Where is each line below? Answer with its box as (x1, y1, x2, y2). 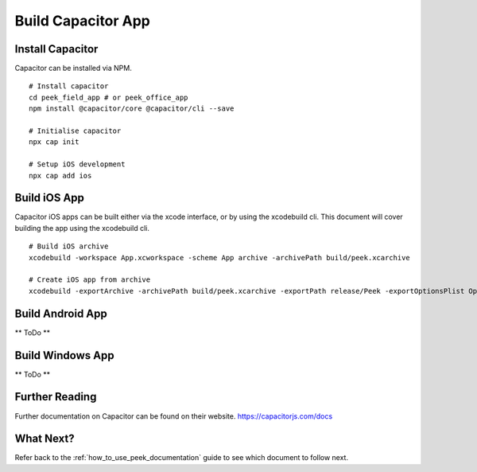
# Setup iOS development (29, 160, 126, 169)
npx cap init (29, 138, 79, 146)
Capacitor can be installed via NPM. (14, 64, 133, 73)
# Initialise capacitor (29, 127, 122, 135)
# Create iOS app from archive (29, 275, 151, 284)
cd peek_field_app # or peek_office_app (29, 92, 188, 102)
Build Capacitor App (14, 12, 151, 29)
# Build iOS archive (29, 242, 109, 251)
